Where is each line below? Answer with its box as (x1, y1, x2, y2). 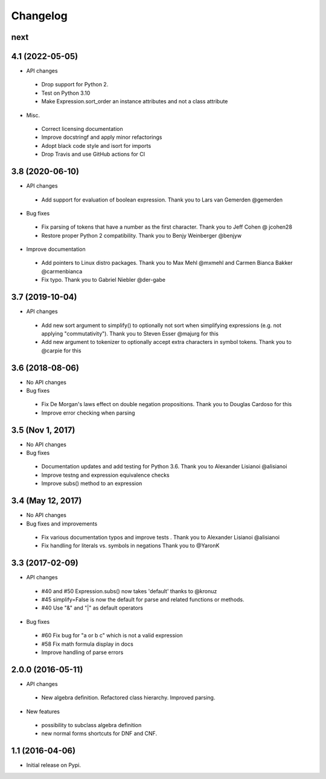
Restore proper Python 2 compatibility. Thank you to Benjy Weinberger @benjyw (41, 232, 241, 239)
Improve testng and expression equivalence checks (41, 471, 170, 479)
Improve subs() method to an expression (41, 480, 142, 487)
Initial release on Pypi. (26, 762, 81, 769)
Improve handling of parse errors (41, 649, 124, 656)
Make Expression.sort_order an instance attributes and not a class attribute (41, 98, 228, 105)
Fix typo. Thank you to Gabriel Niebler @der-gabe (41, 276, 166, 284)
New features (26, 708, 60, 715)
